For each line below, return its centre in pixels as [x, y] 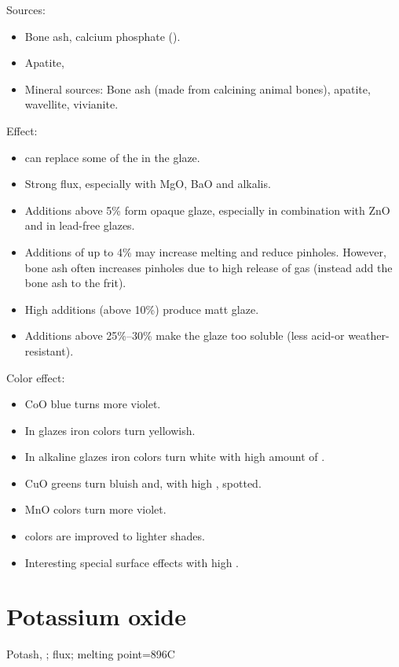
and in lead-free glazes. [80, 225]
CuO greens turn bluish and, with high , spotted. [143, 483]
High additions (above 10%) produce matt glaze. [142, 309]
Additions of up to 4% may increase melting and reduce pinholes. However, [205, 251]
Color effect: [36, 377]
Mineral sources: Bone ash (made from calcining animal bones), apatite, [198, 88]
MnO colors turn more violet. [95, 509]
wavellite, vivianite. [71, 104]
